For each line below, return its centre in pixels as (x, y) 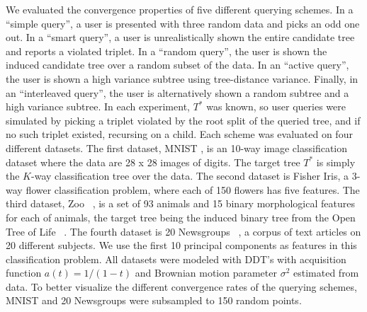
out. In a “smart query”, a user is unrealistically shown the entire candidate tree (180, 37)
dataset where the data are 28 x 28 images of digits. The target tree (153, 162)
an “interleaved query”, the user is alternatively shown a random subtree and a (177, 92)
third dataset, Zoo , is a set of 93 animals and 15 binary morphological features (180, 203)
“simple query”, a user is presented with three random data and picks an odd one (183, 23)
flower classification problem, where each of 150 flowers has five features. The (193, 189)
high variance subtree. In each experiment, (98, 106)
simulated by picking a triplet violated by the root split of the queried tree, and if (183, 120)
